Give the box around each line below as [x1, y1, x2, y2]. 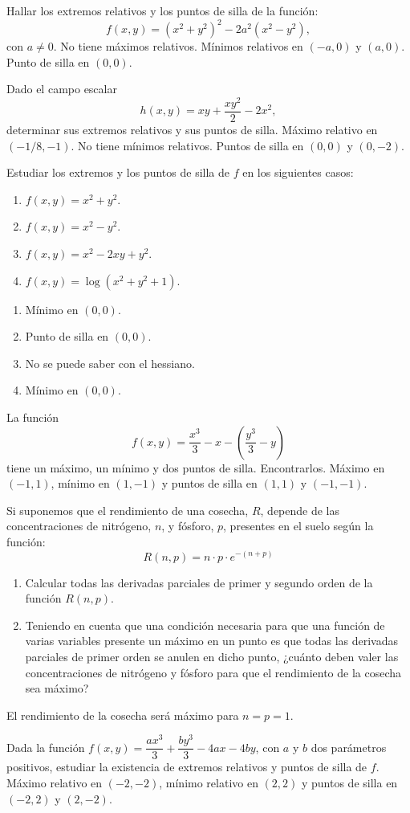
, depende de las [260, 501, 340, 518]
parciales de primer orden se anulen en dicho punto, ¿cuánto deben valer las [25, 648, 399, 664]
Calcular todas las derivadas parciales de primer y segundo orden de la [25, 574, 373, 590]
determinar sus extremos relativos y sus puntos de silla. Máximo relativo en [6, 121, 378, 138]
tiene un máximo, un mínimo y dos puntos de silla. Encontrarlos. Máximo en [6, 459, 385, 476]
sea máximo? [25, 680, 89, 697]
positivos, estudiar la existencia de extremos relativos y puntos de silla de [6, 758, 367, 775]
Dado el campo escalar [6, 80, 117, 97]
